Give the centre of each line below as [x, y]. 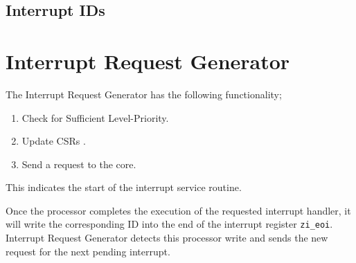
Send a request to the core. [79, 164]
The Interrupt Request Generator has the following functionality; [144, 94]
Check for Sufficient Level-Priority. [95, 117]
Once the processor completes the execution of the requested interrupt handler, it [178, 210]
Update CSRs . [54, 141]
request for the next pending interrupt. [88, 251]
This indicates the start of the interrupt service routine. [124, 187]
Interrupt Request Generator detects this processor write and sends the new [167, 238]
